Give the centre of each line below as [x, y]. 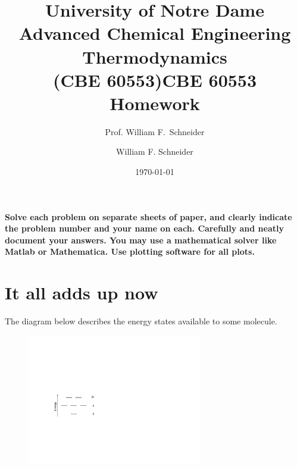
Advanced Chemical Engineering [155, 33]
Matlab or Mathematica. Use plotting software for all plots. [130, 251]
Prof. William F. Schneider [155, 131]
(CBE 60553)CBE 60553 [155, 79]
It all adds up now [82, 293]
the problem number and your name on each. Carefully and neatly [144, 228]
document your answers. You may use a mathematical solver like [141, 240]
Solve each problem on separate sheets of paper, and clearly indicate [148, 216]
